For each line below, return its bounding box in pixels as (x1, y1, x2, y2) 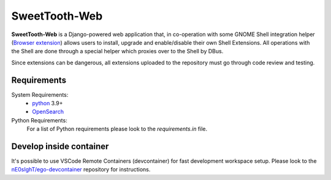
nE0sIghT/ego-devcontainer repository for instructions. (11, 166, 151, 173)
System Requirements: (11, 91, 69, 98)
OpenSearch (32, 108, 64, 116)
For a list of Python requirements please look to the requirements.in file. (26, 126, 208, 133)
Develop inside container (11, 141, 109, 151)
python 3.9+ (32, 100, 64, 107)
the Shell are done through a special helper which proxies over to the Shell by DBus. (11, 48, 224, 55)
